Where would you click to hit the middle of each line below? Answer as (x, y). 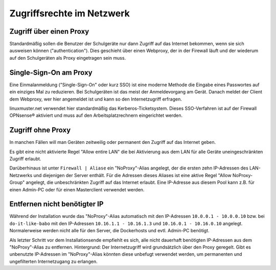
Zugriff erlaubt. (25, 159)
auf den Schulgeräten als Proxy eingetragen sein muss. (68, 58)
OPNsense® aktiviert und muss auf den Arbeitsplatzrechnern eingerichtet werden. (96, 115)
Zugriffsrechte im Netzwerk (70, 13)
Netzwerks (21, 175)
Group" (17, 182)
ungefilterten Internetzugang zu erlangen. (53, 261)
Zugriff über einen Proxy (49, 31)
